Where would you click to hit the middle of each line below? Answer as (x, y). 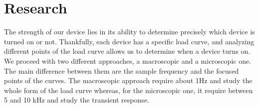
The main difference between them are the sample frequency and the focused (122, 70)
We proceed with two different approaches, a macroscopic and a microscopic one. (128, 60)
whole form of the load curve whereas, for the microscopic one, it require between (129, 90)
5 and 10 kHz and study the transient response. (77, 100)
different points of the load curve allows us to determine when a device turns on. (127, 51)
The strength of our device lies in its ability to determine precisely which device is (129, 32)
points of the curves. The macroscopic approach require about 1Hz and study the (128, 80)
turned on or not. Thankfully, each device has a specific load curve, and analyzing (129, 41)
